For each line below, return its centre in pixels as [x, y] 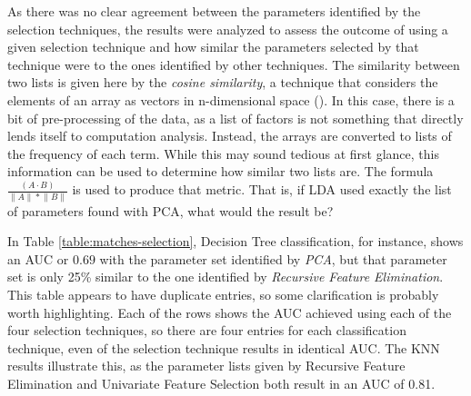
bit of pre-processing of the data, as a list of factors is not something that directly [235, 118]
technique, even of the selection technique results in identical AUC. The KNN [224, 347]
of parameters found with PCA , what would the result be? [170, 210]
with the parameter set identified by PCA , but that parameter [273, 258]
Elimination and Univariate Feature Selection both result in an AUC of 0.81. [221, 383]
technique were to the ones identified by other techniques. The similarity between [234, 64]
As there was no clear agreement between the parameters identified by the [214, 11]
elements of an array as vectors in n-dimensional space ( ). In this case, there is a [231, 99]
